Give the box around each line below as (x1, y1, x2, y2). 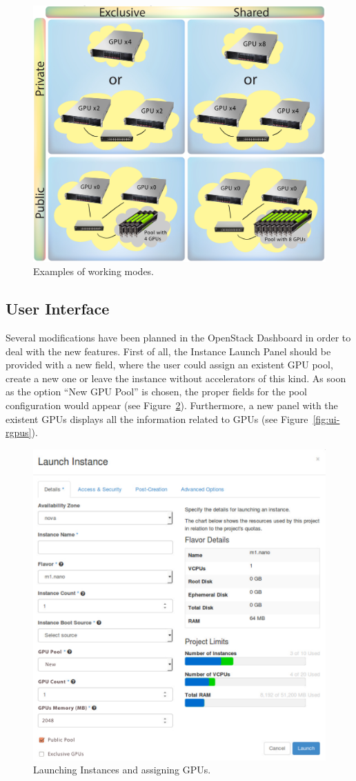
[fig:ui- (313, 411, 340, 426)
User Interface (6, 298, 110, 319)
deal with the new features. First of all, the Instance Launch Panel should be (6, 344, 331, 358)
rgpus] (6, 425, 32, 440)
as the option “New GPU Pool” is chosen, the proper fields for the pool (6, 384, 307, 399)
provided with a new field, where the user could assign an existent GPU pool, (6, 357, 333, 372)
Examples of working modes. (33, 264, 154, 279)
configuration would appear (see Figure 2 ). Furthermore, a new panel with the (6, 397, 338, 412)
